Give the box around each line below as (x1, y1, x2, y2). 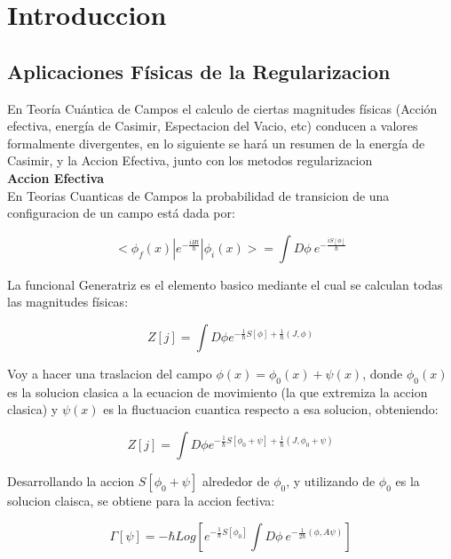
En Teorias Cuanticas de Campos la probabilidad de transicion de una (7, 186, 390, 204)
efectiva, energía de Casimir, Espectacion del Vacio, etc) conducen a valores (7, 116, 418, 135)
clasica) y (7, 400, 59, 419)
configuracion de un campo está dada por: (7, 204, 235, 222)
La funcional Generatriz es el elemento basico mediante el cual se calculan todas (7, 275, 443, 293)
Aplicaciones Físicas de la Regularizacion (7, 57, 391, 84)
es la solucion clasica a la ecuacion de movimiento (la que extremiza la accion (7, 382, 428, 401)
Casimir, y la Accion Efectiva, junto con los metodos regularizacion (7, 151, 373, 170)
